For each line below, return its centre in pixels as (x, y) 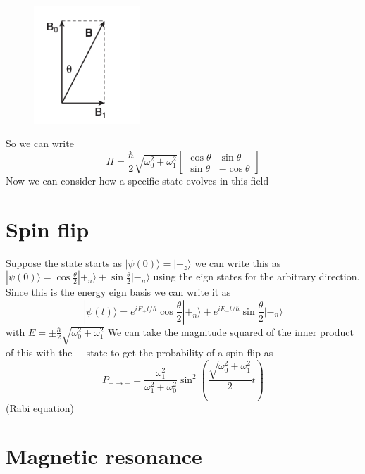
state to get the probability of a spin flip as (180, 352)
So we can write (40, 143)
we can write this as (238, 262)
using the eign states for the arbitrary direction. (256, 276)
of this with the (39, 352)
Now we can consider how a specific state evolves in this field (137, 181)
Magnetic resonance (104, 456)
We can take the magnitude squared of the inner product (230, 331)
